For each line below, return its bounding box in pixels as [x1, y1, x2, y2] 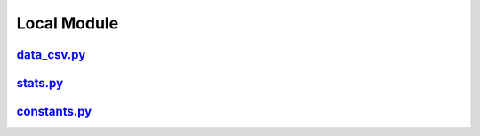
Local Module [16, 13, 119, 33]
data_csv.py [16, 47, 86, 62]
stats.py [16, 76, 64, 91]
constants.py [16, 104, 92, 119]
